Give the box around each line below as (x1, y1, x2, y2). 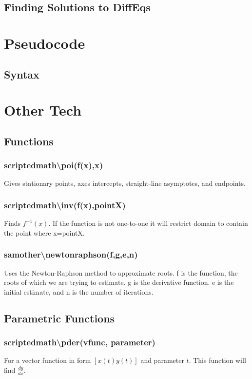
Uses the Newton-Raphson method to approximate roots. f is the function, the (4, 267, 238, 278)
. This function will (189, 355, 246, 365)
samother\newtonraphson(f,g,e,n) (4, 248, 138, 260)
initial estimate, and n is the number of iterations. (4, 286, 154, 297)
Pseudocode (4, 33, 85, 53)
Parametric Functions (4, 310, 115, 325)
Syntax (4, 66, 39, 81)
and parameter (140, 355, 184, 365)
